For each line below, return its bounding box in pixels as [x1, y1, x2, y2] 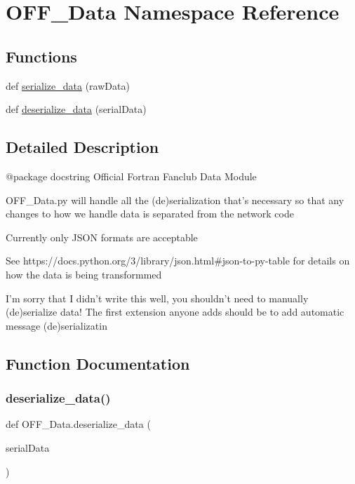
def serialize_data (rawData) [6, 78, 130, 93]
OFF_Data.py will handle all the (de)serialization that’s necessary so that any [6, 192, 344, 207]
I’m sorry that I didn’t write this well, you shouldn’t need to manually [6, 290, 309, 305]
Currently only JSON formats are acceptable [6, 229, 198, 244]
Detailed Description [6, 136, 159, 158]
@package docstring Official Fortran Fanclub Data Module [6, 168, 257, 183]
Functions [6, 45, 77, 67]
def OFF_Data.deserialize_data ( [6, 417, 151, 431]
